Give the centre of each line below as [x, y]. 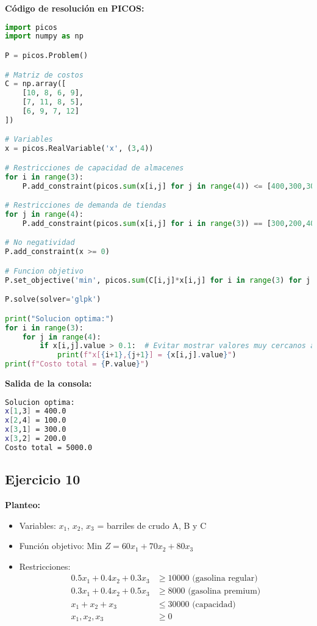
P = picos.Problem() [47, 56]
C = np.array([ [36, 84]
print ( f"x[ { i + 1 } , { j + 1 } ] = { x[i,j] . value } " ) [147, 355]
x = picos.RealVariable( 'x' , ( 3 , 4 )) [79, 149]
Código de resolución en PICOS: [75, 8]
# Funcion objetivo [44, 271]
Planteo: [23, 505]
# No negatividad [40, 243]
